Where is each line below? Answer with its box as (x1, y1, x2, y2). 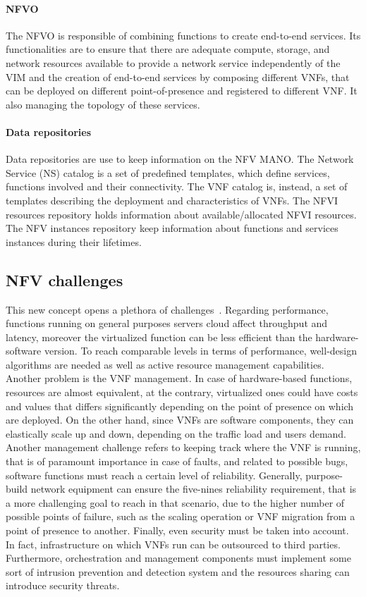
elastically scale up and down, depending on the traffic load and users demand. (6, 426, 347, 441)
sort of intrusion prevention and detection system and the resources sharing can (6, 564, 350, 579)
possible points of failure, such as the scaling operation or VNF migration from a (6, 509, 355, 524)
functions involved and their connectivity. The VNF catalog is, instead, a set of (6, 179, 348, 194)
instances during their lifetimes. (6, 234, 142, 249)
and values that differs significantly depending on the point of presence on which (6, 398, 354, 413)
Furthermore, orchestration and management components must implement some (6, 550, 351, 565)
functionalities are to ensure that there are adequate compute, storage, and (6, 42, 330, 56)
